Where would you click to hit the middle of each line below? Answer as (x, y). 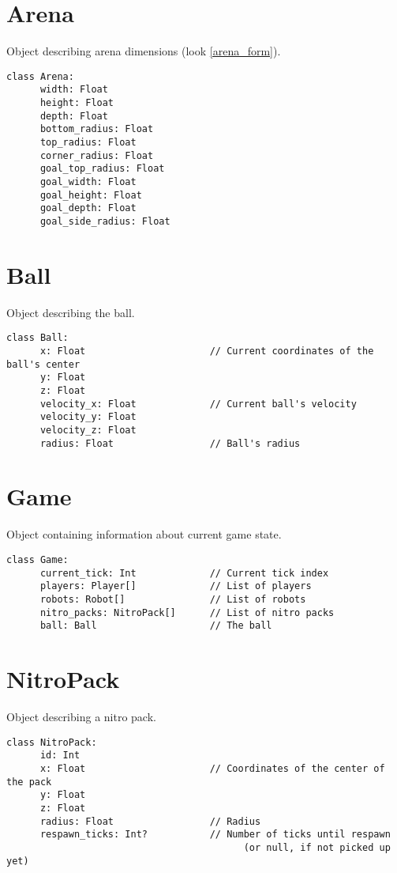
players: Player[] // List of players (176, 586)
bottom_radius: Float (97, 129)
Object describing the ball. (71, 312)
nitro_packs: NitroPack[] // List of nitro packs (187, 612)
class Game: (37, 559)
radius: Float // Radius (150, 821)
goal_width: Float (88, 181)
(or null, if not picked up (317, 847)
